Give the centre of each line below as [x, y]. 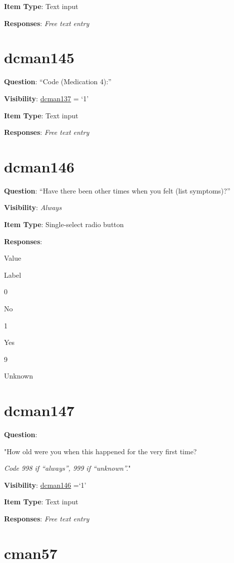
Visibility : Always [33, 207]
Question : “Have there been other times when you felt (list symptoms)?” [117, 190]
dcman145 [39, 57]
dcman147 [39, 410]
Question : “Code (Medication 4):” [58, 81]
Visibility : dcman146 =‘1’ [45, 485]
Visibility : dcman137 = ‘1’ [46, 98]
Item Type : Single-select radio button [64, 224]
